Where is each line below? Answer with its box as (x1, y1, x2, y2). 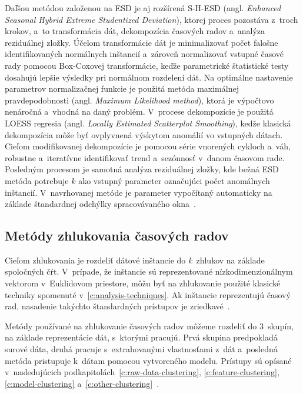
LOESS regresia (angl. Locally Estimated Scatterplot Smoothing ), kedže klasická (5, 116, 291, 129)
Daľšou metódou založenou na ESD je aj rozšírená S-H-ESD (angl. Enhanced (5, 2, 281, 14)
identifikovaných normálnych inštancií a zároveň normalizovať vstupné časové (5, 48, 284, 60)
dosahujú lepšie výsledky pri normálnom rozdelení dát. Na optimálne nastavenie (5, 71, 293, 83)
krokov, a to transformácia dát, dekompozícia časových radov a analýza (5, 25, 265, 37)
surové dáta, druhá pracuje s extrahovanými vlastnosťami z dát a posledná (5, 343, 278, 355)
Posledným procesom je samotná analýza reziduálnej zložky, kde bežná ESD (5, 163, 279, 175)
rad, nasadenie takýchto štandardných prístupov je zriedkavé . (5, 300, 230, 312)
